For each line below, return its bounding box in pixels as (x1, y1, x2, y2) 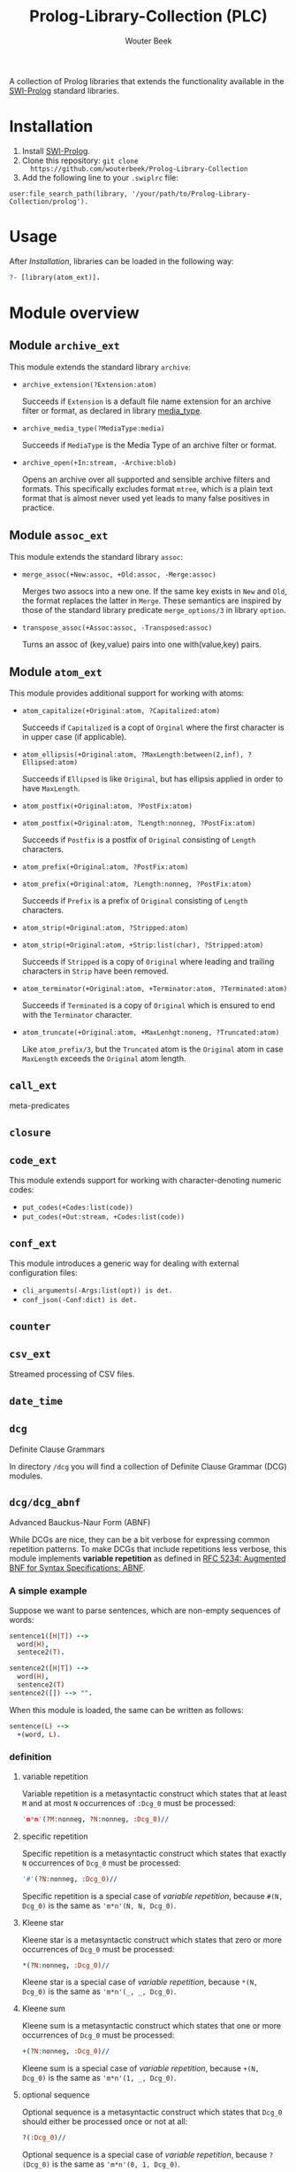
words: (9, 1614, 34, 1625)
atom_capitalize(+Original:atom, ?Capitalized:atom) (21, 707, 221, 716)
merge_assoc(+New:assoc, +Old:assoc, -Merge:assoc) (21, 570, 216, 579)
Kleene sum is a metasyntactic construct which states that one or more (21, 2021, 281, 2031)
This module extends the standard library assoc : (9, 551, 184, 562)
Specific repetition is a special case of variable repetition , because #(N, (21, 1890, 284, 1901)
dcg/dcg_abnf (9, 1495, 81, 1509)
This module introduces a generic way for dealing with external (9, 1258, 239, 1268)
